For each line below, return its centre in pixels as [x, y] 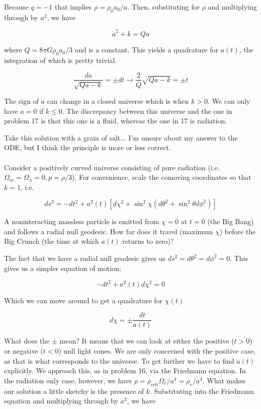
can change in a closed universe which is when [118, 100]
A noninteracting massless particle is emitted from [82, 221]
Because [16, 7]
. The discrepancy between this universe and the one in [147, 111]
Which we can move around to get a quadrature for [83, 300]
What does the [27, 341]
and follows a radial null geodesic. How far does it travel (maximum [109, 231]
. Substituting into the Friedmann [202, 391]
